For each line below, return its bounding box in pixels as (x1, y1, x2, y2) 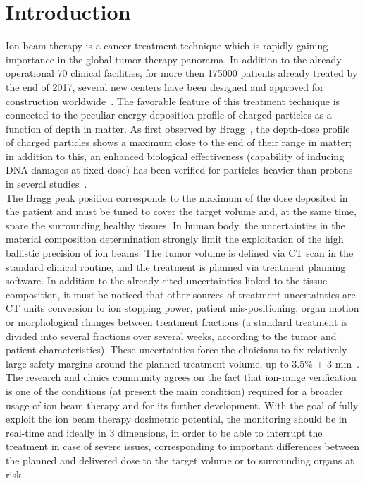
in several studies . (6, 176, 87, 191)
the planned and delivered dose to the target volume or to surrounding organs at (6, 452, 354, 467)
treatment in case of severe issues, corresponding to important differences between (6, 439, 359, 454)
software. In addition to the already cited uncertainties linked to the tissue (6, 273, 328, 288)
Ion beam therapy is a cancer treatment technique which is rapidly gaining (6, 38, 328, 53)
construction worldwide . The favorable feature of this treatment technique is (6, 93, 340, 108)
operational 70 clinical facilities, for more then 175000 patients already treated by (6, 66, 358, 80)
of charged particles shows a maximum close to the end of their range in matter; (6, 135, 352, 150)
